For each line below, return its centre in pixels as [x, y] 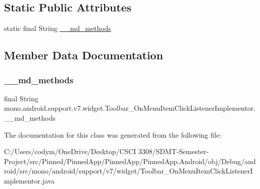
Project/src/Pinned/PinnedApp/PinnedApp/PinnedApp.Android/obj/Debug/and [130, 161]
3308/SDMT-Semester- [173, 151]
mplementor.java [29, 180]
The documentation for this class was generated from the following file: [113, 134]
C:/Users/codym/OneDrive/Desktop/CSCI [70, 151]
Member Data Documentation [84, 55]
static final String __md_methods [58, 28]
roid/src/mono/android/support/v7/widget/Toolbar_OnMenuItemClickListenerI [128, 171]
